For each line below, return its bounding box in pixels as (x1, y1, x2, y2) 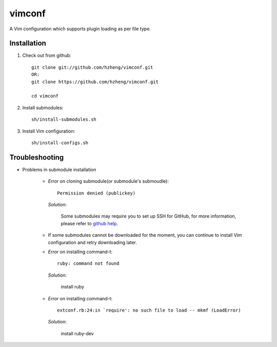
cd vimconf (31, 93, 59, 99)
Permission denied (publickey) (57, 190, 136, 196)
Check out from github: (22, 52, 72, 59)
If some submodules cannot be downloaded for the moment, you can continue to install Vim (48, 232, 242, 238)
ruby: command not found (57, 261, 120, 266)
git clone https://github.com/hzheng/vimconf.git (31, 79, 159, 85)
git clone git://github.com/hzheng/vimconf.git (31, 64, 153, 70)
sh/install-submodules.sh (31, 117, 97, 123)
